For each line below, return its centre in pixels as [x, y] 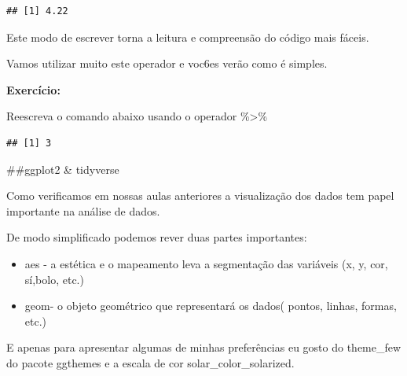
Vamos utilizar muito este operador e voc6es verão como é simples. [167, 63]
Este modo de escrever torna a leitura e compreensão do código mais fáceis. [188, 37]
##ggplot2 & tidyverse [63, 169]
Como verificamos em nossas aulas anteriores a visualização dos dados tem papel [200, 195]
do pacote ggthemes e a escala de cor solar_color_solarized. [150, 362]
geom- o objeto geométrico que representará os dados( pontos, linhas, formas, [211, 306]
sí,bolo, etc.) [54, 279]
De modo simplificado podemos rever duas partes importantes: [157, 237]
